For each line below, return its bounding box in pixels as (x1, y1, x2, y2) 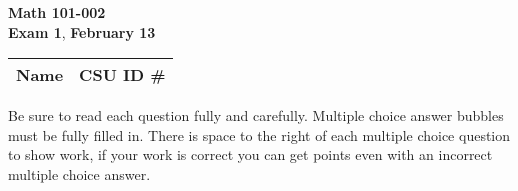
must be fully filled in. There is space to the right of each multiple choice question (8, 124, 511, 145)
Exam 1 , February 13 (8, 21, 156, 42)
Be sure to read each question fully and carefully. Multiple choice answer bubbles (8, 105, 504, 126)
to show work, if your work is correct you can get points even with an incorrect (8, 144, 493, 165)
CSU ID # (79, 63, 166, 87)
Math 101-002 (8, 2, 106, 22)
